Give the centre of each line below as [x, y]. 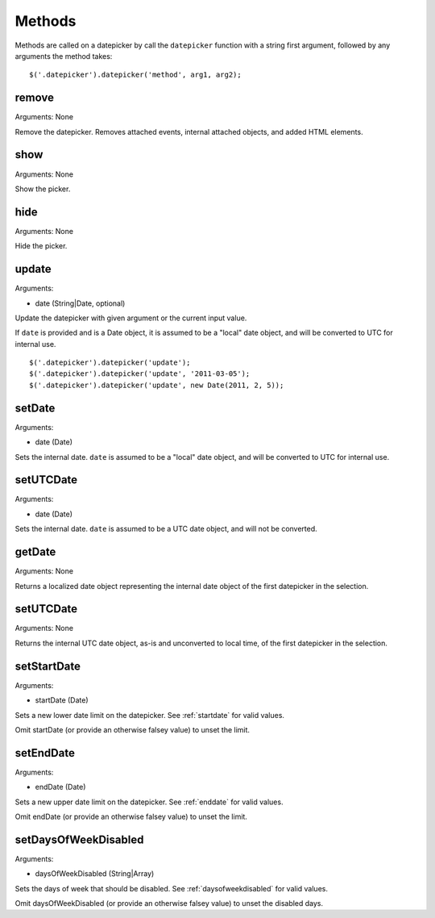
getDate [35, 552]
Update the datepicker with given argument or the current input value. [131, 318]
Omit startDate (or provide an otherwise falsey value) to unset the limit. [132, 729]
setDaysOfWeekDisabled [79, 839]
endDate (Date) [60, 787]
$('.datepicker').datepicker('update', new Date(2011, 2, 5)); [157, 385]
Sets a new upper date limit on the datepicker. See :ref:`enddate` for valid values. [149, 802]
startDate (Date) [62, 700]
